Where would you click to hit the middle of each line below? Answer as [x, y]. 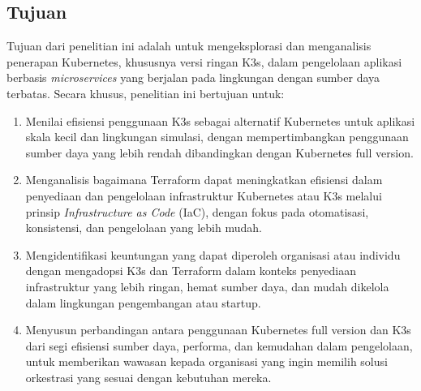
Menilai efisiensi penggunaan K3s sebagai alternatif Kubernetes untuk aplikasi [220, 120]
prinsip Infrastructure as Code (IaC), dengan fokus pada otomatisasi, [197, 211]
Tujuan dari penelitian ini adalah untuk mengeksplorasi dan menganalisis [189, 46]
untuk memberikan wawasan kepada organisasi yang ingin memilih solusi [206, 361]
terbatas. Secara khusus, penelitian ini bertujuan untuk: [146, 93]
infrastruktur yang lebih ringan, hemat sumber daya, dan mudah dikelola [207, 286]
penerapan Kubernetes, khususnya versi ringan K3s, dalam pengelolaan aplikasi [204, 61]
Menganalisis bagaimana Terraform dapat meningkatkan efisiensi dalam [204, 180]
